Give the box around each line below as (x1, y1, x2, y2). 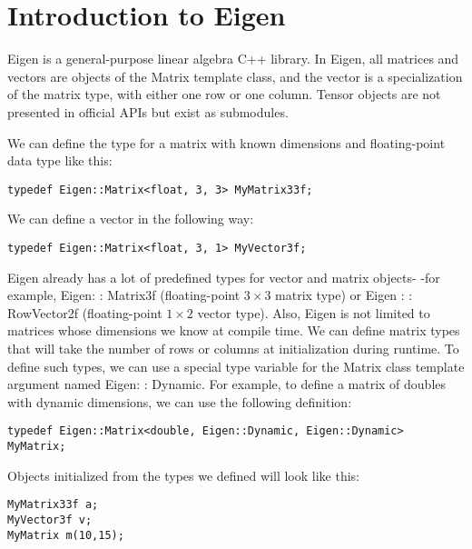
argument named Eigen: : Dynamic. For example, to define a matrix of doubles (7, 374, 447, 394)
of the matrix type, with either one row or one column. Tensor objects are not (7, 85, 441, 104)
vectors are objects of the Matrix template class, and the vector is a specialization (7, 66, 463, 85)
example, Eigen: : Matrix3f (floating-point (7, 285, 241, 304)
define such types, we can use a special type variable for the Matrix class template (7, 356, 465, 375)
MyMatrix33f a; (7, 498, 99, 512)
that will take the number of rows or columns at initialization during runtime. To (7, 338, 459, 357)
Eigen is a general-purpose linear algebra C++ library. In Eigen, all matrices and (7, 49, 459, 68)
